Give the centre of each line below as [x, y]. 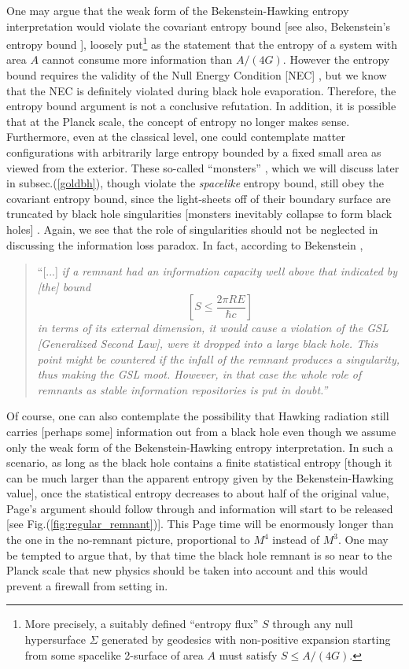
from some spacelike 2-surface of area [114, 654]
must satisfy [248, 654]
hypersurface [55, 639]
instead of [296, 540]
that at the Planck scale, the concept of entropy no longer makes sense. [178, 121]
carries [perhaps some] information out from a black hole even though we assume [201, 431]
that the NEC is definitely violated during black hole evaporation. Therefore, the [201, 90]
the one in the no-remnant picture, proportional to [128, 540]
